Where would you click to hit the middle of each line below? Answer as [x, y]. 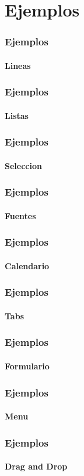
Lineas [18, 65]
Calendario [27, 265]
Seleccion [23, 165]
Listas [17, 115]
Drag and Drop [36, 466]
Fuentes [20, 215]
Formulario [27, 366]
